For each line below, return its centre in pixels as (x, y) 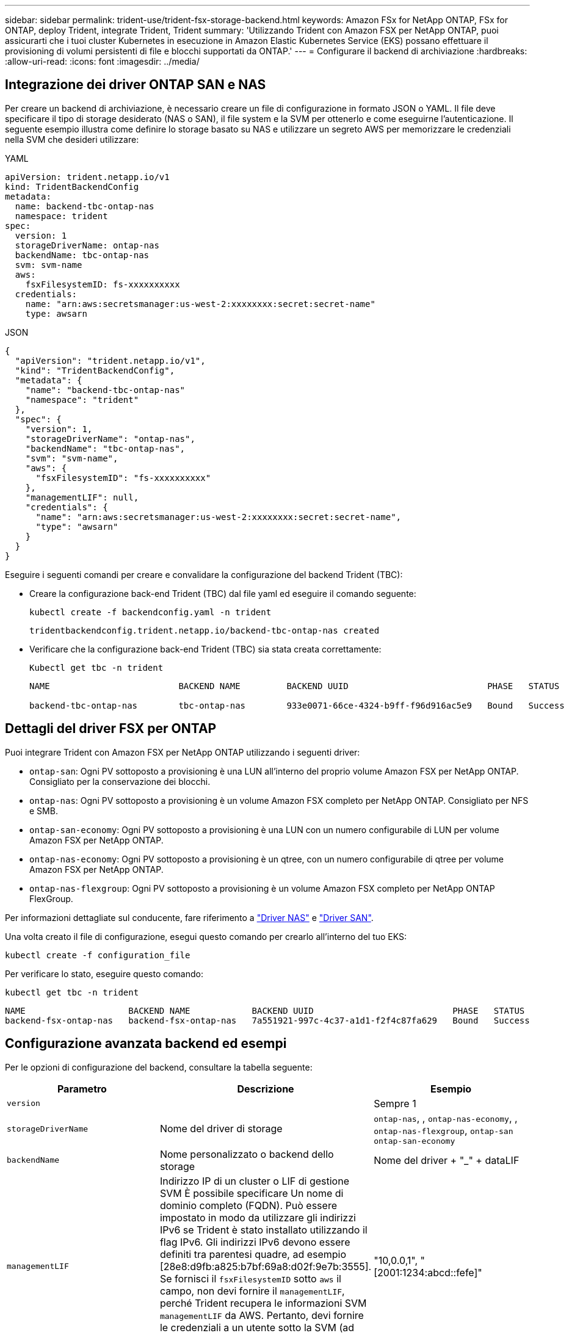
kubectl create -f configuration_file (98, 955)
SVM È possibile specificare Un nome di (252, 1193)
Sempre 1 (395, 1103)
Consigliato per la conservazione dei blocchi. (120, 781)
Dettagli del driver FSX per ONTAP (111, 729)
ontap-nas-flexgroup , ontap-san (444, 1130)
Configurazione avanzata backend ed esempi (146, 1044)
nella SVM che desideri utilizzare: (72, 139)
